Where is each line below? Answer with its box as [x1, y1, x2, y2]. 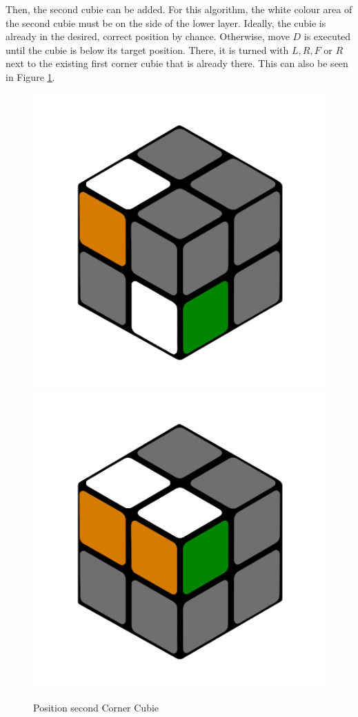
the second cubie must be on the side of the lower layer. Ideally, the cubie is [6, 15, 326, 30]
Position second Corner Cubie [33, 700, 159, 715]
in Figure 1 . [6, 69, 55, 84]
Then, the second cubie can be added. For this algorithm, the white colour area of [6, 2, 352, 16]
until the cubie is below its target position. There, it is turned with [6, 42, 289, 57]
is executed [304, 29, 351, 44]
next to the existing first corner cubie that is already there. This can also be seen [6, 56, 348, 71]
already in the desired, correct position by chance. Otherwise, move [6, 29, 290, 44]
